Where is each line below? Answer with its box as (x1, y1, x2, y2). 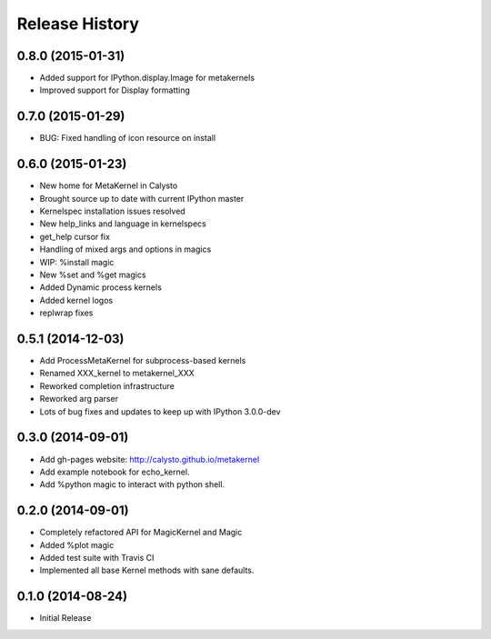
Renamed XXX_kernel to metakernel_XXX (39, 368, 195, 379)
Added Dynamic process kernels (39, 282, 163, 293)
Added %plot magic (39, 539, 115, 550)
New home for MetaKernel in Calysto (39, 180, 178, 191)
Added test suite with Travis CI (39, 553, 155, 564)
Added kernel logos (39, 295, 114, 305)
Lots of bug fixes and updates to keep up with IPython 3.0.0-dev (39, 405, 281, 417)
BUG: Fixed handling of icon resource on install (39, 133, 216, 144)
